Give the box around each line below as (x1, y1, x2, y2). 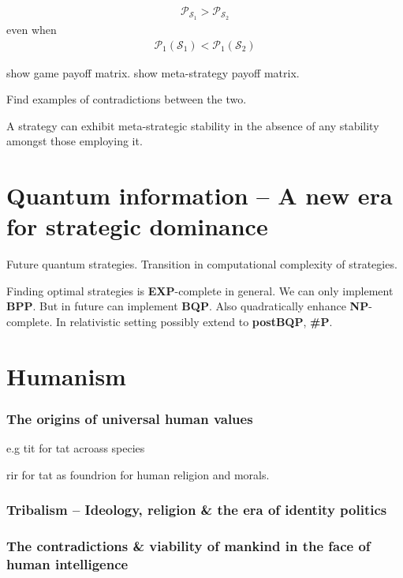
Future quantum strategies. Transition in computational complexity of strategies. (6, 256, 397, 272)
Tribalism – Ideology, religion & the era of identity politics (6, 500, 387, 520)
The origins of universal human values (6, 408, 253, 428)
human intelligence (6, 554, 129, 574)
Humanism (6, 359, 126, 392)
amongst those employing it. (6, 133, 143, 149)
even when (6, 21, 57, 37)
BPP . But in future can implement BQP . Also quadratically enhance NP (6, 298, 369, 314)
